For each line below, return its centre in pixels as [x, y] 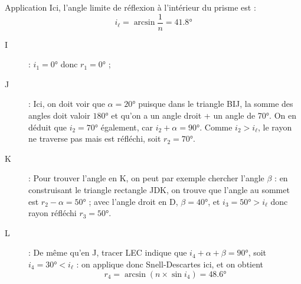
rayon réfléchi [53, 213]
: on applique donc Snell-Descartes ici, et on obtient [170, 264]
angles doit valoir [59, 115]
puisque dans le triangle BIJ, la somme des [216, 104]
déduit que [48, 127]
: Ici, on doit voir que [67, 104]
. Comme [216, 127]
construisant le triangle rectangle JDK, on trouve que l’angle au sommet [159, 190]
